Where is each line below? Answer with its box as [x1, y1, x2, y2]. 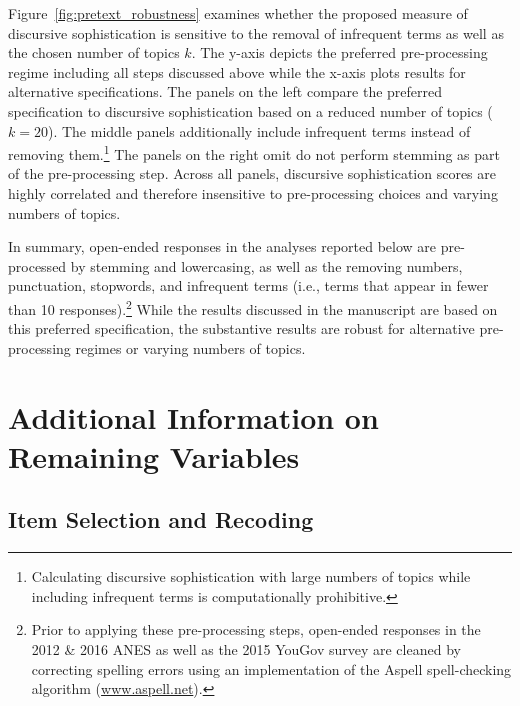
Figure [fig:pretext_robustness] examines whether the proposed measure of [8, 3, 468, 23]
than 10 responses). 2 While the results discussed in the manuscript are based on [8, 295, 498, 319]
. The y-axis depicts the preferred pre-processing [191, 42, 488, 63]
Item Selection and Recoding [8, 504, 314, 535]
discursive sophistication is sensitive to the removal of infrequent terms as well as [8, 22, 504, 43]
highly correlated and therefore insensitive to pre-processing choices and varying [8, 183, 498, 203]
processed [8, 255, 67, 276]
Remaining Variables [8, 435, 300, 476]
